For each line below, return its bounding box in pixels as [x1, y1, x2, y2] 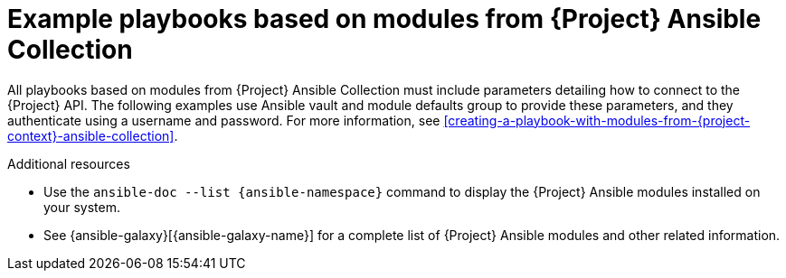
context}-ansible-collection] [7, 127, 175, 144]
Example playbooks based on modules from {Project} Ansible [7, 4, 762, 34]
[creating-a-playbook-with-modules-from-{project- [443, 112, 751, 128]
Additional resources [7, 155, 130, 171]
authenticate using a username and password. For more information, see [7, 112, 440, 128]
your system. [43, 199, 121, 215]
